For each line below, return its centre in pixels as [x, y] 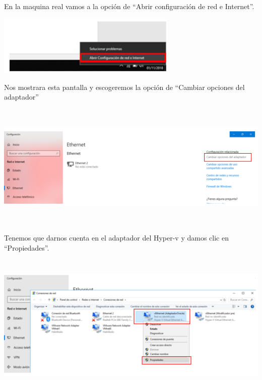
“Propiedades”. [27, 247]
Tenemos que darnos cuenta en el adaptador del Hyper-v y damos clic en [116, 238]
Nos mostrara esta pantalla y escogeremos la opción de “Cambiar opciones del [124, 87]
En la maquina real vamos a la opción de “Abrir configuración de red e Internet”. [129, 6]
